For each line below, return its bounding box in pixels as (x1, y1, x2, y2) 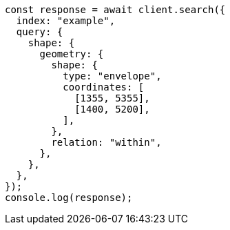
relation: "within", (51, 137, 162, 148)
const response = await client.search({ (5, 4, 226, 15)
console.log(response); (5, 192, 133, 203)
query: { (16, 26, 63, 37)
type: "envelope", (63, 70, 162, 82)
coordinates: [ (63, 82, 145, 93)
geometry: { (39, 48, 104, 59)
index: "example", (16, 15, 116, 26)
